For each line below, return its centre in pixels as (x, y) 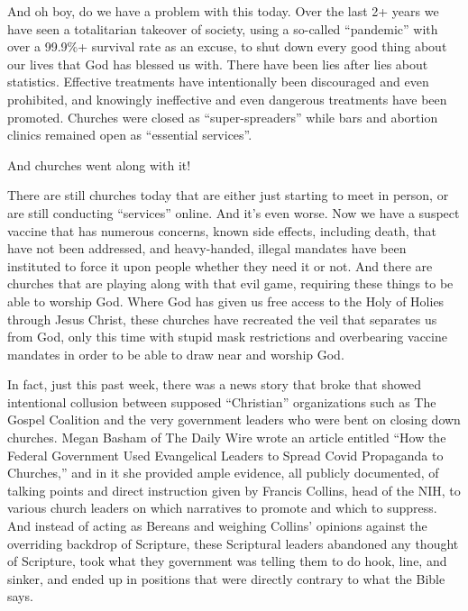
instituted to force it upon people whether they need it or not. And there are (220, 265)
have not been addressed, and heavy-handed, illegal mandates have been (207, 248)
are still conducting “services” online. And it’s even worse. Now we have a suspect (234, 212)
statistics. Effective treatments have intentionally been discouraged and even (218, 82)
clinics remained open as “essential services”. (130, 135)
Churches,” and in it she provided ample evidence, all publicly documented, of (223, 473)
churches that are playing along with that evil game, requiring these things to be (230, 283)
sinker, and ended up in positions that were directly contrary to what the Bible (226, 578)
